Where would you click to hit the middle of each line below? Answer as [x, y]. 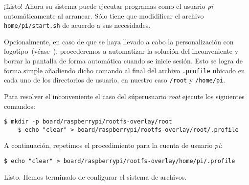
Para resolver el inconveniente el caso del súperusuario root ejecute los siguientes [124, 96]
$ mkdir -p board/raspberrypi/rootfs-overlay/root [88, 122]
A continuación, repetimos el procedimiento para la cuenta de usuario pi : [113, 145]
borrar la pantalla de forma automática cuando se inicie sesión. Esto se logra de [124, 61]
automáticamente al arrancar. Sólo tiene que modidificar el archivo [104, 15]
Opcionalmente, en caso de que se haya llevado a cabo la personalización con [119, 41]
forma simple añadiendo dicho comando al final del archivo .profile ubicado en [124, 70]
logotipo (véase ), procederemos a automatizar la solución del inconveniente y [121, 51]
